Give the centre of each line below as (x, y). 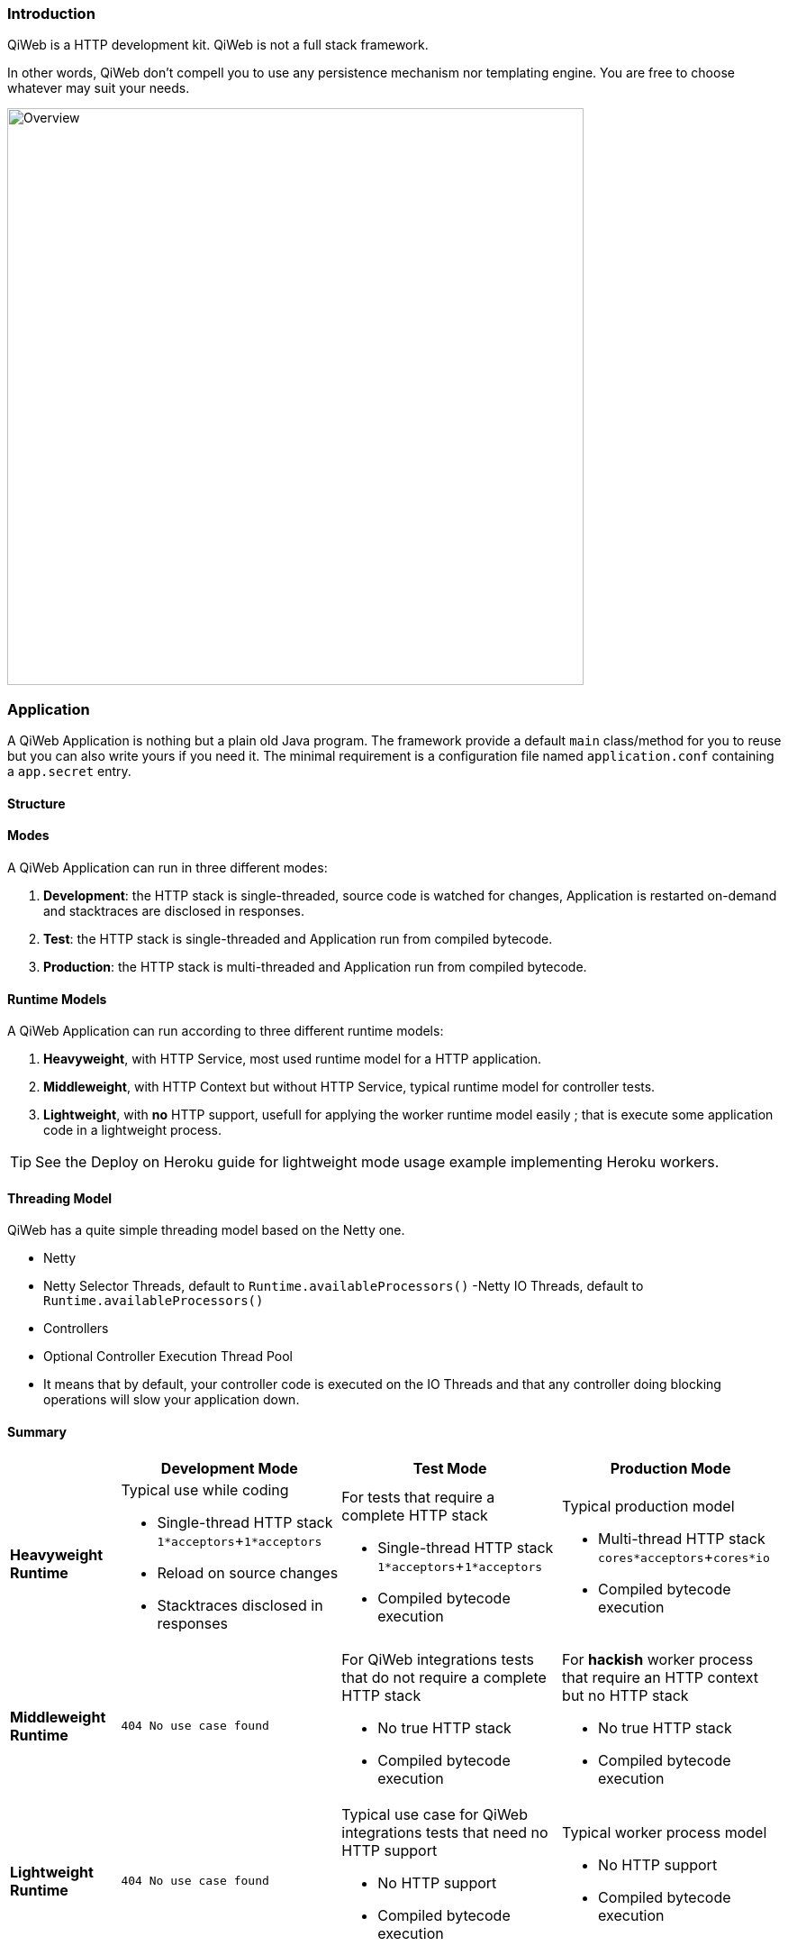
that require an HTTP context (661, 1677)
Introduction (51, 14)
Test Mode (450, 1468)
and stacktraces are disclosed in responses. (174, 910)
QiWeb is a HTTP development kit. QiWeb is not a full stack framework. (218, 45)
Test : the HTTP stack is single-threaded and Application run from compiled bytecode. (298, 938)
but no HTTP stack (625, 1695)
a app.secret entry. (69, 772)
